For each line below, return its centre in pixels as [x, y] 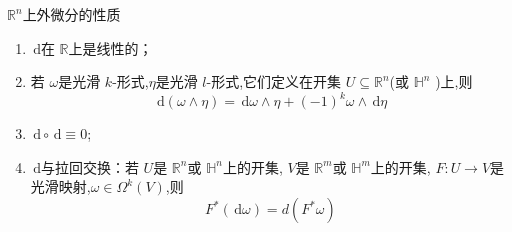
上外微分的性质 [71, 14]
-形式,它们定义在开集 [274, 81]
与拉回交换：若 [89, 166]
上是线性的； [110, 47]
